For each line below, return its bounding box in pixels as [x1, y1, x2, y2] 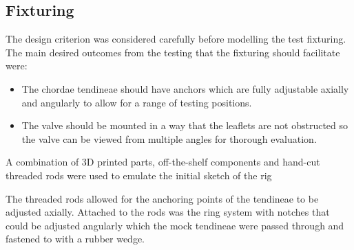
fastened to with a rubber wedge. [6, 231, 145, 246]
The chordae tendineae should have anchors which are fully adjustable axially [21, 81, 349, 95]
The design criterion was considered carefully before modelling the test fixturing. [6, 32, 346, 46]
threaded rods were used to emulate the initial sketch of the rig [6, 168, 272, 182]
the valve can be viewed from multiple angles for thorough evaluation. [21, 131, 317, 146]
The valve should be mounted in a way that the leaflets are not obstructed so [21, 118, 348, 133]
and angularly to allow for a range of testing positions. [21, 95, 252, 109]
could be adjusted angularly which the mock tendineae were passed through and [6, 218, 344, 232]
